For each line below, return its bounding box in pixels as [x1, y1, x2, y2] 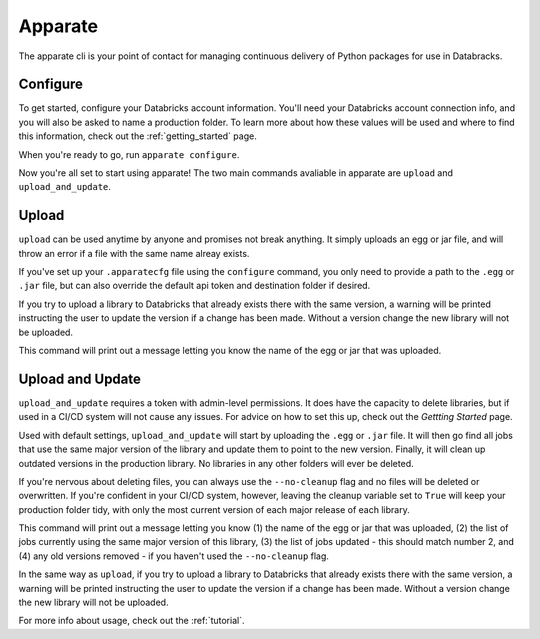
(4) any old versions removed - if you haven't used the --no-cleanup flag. [18, 550, 330, 562]
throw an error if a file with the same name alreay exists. [18, 247, 250, 259]
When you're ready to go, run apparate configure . [18, 148, 240, 160]
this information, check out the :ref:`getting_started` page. [18, 130, 257, 142]
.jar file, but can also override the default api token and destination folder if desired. [18, 280, 371, 292]
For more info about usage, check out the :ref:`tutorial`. [18, 615, 245, 627]
